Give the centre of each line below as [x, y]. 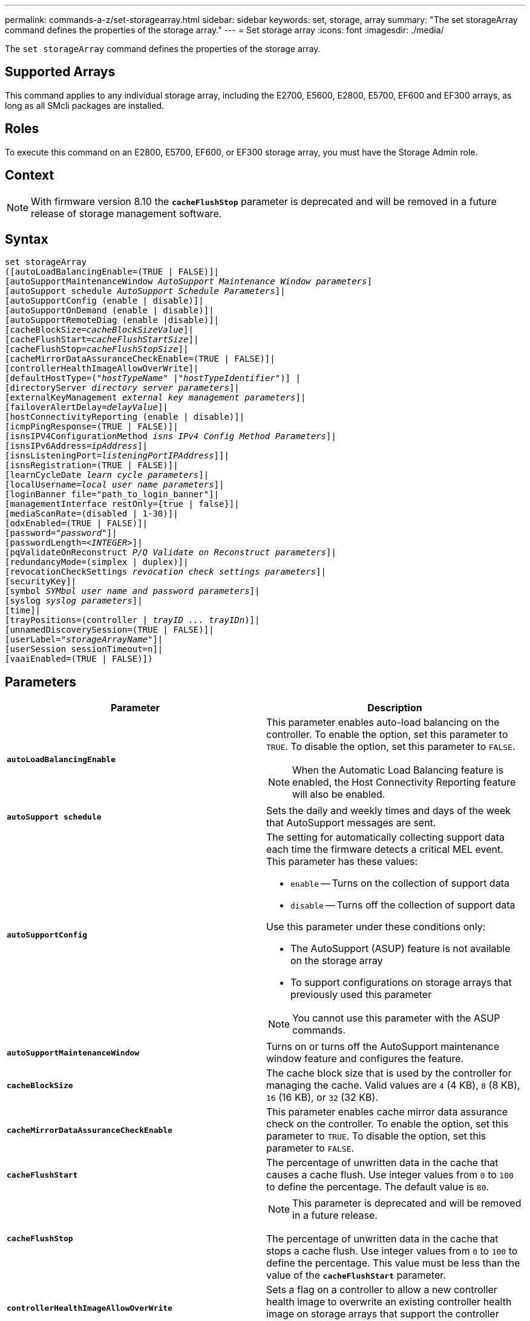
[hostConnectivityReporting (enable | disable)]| [125, 417]
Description [395, 708]
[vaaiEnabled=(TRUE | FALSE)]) [79, 659]
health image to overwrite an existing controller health [389, 1302]
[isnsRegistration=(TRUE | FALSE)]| [92, 465]
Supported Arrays [60, 72]
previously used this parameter [361, 995]
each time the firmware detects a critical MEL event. [385, 850]
